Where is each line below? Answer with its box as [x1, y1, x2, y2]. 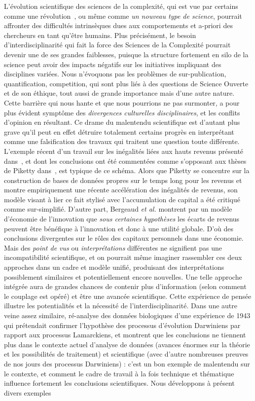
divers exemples [4, 387, 51, 398]
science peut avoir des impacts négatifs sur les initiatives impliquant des [4, 59, 221, 69]
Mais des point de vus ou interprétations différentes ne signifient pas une [4, 242, 222, 253]
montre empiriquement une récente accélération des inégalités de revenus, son [4, 184, 238, 195]
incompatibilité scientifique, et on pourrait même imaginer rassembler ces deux [4, 252, 242, 262]
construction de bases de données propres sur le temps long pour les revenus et [4, 175, 242, 185]
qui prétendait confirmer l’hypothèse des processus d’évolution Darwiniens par [4, 320, 241, 330]
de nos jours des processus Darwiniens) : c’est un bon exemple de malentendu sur [4, 358, 250, 368]
